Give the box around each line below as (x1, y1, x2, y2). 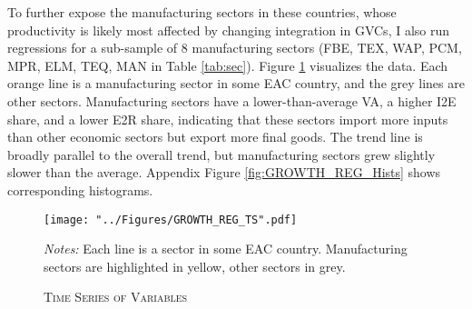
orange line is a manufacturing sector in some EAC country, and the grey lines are (7, 74, 465, 93)
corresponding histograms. (7, 180, 153, 199)
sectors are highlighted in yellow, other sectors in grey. (44, 256, 346, 275)
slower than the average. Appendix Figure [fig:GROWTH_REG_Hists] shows (7, 163, 441, 182)
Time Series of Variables (44, 287, 188, 306)
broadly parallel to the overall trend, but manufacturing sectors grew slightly (7, 145, 436, 164)
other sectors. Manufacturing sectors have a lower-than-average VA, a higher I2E (7, 91, 457, 110)
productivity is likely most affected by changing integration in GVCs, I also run (7, 20, 450, 39)
